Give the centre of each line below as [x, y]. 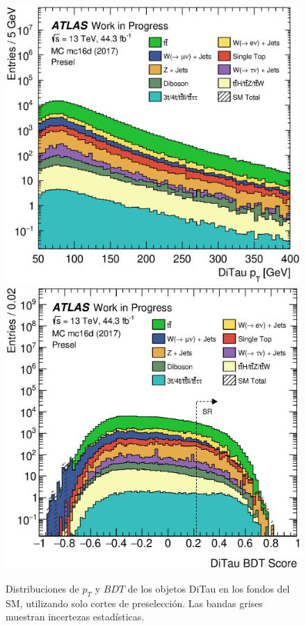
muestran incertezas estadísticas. [75, 617]
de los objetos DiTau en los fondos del [209, 588]
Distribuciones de [42, 588]
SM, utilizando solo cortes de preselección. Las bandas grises [134, 603]
